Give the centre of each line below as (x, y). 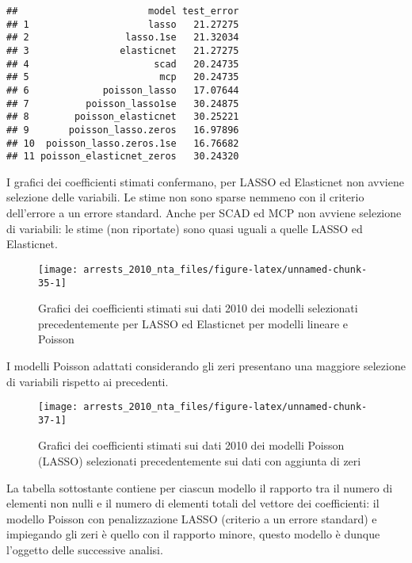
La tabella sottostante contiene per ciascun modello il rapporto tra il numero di (200, 487)
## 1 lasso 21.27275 (123, 24)
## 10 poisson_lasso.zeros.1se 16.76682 (123, 143)
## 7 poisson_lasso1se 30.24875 (123, 103)
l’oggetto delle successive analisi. (85, 550)
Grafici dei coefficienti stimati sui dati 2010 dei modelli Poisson (191, 445)
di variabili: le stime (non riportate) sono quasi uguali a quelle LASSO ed (185, 228)
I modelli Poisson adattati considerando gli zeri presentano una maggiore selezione (206, 365)
